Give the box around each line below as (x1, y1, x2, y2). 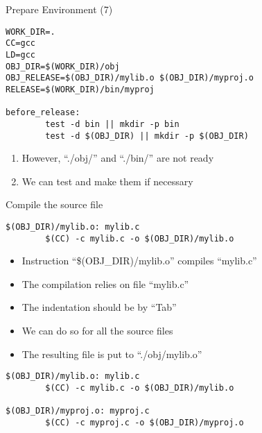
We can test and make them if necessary (21, 173, 193, 188)
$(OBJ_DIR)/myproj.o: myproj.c (6, 406, 150, 416)
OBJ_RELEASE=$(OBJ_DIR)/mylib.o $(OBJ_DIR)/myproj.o (6, 73, 254, 83)
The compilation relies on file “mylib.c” (21, 276, 189, 291)
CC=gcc (6, 38, 35, 49)
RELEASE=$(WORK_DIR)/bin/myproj (6, 84, 155, 94)
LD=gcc (6, 49, 35, 60)
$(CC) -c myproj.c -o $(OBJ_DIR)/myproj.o (45, 417, 244, 427)
